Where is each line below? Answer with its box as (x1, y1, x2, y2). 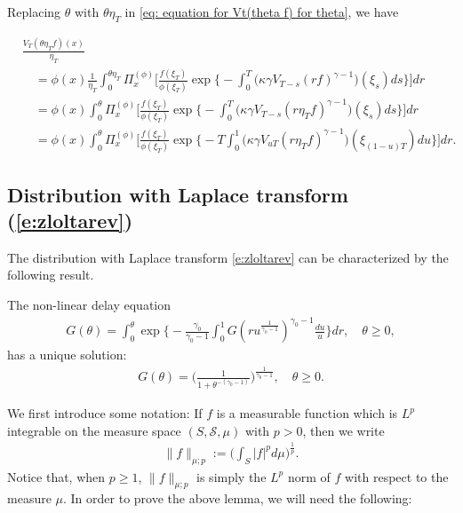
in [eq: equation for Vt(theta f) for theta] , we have (124, 3, 399, 20)
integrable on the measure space (7, 421, 181, 439)
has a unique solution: (7, 345, 127, 364)
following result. (7, 265, 94, 284)
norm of (287, 467, 331, 485)
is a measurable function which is (216, 404, 398, 422)
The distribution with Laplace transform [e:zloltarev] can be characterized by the (7, 248, 449, 266)
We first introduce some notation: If (7, 404, 203, 422)
